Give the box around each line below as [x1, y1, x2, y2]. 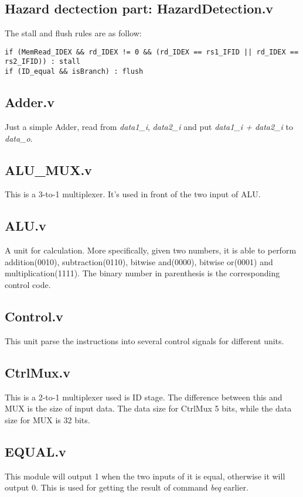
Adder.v [5, 93, 55, 111]
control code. [5, 278, 51, 290]
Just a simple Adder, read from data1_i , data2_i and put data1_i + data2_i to [5, 120, 293, 132]
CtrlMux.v [5, 363, 71, 381]
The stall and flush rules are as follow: [5, 27, 142, 39]
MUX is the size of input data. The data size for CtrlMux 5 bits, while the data [5, 402, 292, 414]
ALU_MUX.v [5, 160, 92, 179]
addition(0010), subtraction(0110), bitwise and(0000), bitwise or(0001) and [5, 255, 273, 268]
